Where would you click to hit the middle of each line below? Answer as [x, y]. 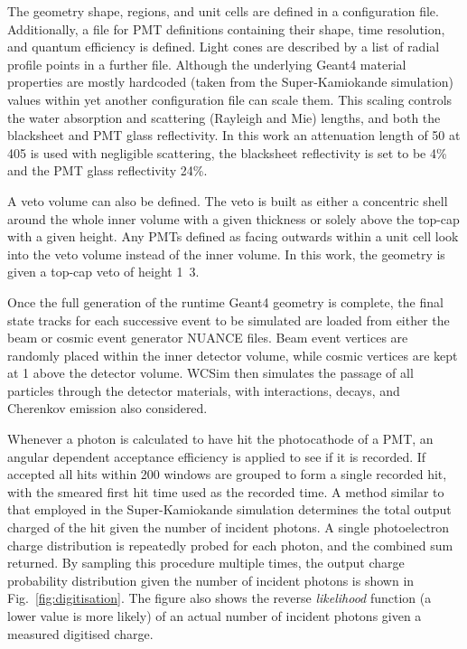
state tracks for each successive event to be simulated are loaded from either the [229, 320]
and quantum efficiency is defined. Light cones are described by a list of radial [224, 47]
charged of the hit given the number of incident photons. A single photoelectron [229, 527]
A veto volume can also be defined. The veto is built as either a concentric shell [228, 200]
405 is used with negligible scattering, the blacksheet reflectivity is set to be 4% [227, 152]
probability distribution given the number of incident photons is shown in [211, 580]
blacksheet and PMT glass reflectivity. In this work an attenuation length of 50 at [234, 135]
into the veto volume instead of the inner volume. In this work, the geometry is [226, 254]
